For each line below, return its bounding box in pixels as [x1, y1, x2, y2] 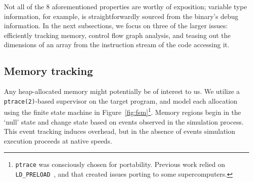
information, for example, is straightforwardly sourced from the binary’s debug [4, 11, 238, 21]
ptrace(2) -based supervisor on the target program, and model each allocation [4, 95, 237, 106]
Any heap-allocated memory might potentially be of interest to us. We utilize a [4, 86, 240, 96]
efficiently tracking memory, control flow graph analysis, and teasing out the [4, 30, 231, 40]
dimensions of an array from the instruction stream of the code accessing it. [4, 39, 230, 50]
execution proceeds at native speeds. [4, 135, 112, 146]
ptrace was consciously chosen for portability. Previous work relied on [15, 159, 225, 169]
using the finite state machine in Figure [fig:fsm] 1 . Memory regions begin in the [4, 106, 241, 117]
